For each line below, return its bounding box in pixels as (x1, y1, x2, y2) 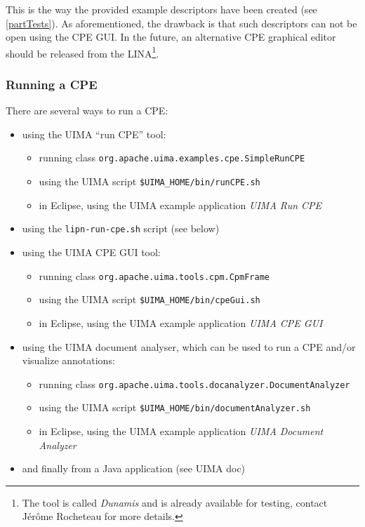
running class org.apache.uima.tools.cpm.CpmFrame (39, 268, 270, 283)
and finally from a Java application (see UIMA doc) (22, 461, 246, 476)
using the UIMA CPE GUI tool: (22, 245, 161, 259)
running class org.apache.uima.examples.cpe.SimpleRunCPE (39, 150, 305, 165)
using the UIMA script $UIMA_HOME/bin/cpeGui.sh (39, 292, 260, 307)
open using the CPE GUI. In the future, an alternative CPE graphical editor (6, 29, 336, 44)
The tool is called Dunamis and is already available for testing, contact (22, 495, 328, 509)
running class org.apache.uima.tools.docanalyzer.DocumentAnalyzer (39, 376, 350, 391)
